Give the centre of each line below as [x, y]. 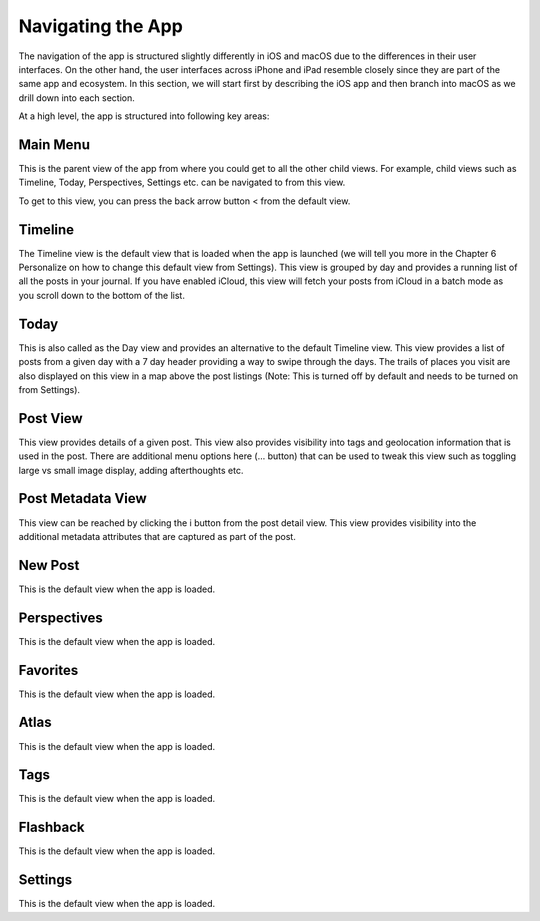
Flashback [51, 827]
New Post [49, 565]
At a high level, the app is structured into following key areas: [144, 116]
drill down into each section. [76, 97]
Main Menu [54, 144]
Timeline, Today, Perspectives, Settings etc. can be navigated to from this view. [182, 182]
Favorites [48, 670]
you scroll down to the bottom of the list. [101, 295]
